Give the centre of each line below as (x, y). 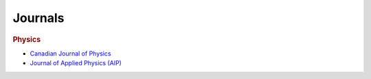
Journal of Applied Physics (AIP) (76, 63)
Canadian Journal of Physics (70, 53)
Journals (38, 18)
